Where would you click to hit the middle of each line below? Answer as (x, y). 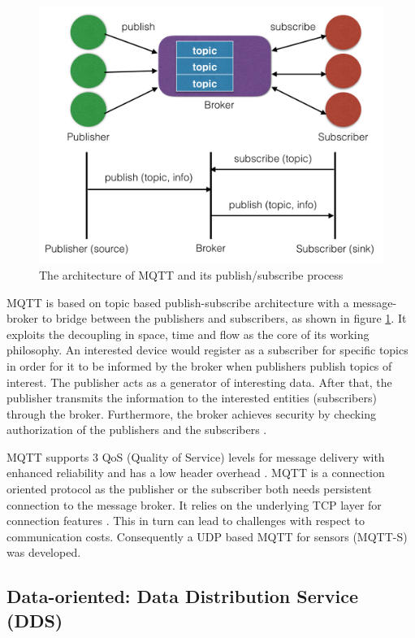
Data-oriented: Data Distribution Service (182, 596)
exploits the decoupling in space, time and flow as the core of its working (188, 334)
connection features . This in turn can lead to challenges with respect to (186, 521)
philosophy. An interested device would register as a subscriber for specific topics (207, 350)
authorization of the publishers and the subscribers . (137, 430)
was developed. (44, 552)
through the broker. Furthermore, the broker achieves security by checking (191, 413)
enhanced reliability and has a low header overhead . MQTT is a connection (196, 473)
